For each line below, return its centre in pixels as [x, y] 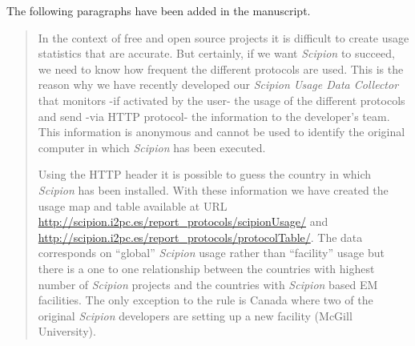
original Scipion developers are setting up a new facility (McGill [195, 315]
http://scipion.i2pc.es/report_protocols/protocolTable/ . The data [200, 237]
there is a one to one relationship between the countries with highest [206, 268]
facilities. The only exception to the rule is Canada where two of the [205, 300]
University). [67, 331]
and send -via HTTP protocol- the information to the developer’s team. [214, 116]
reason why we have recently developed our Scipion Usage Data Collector [218, 84]
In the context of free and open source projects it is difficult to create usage [224, 37]
